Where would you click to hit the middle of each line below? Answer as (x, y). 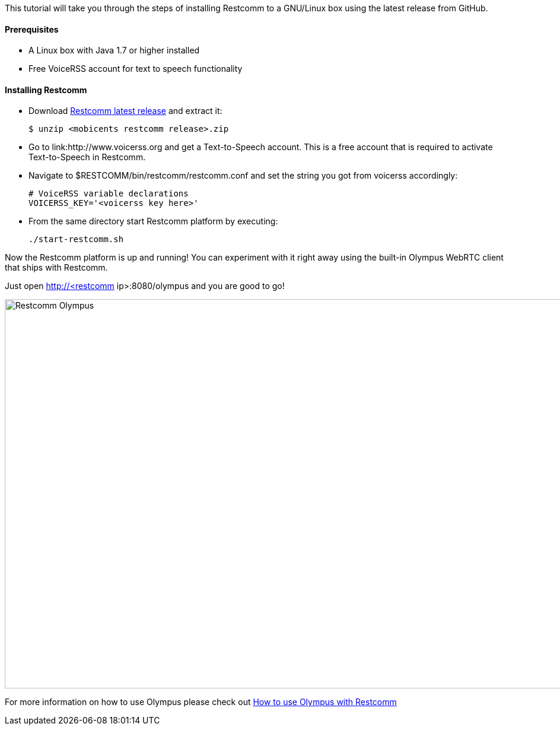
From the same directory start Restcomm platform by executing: (153, 221)
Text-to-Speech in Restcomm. (87, 157)
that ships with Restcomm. (56, 268)
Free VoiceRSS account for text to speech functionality (136, 69)
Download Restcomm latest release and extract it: (125, 111)
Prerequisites (32, 29)
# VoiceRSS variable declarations (109, 194)
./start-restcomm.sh (76, 239)
